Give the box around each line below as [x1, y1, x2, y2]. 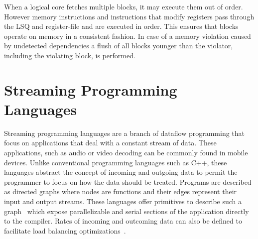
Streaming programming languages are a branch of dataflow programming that [4, 127, 245, 138]
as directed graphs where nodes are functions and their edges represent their [4, 186, 237, 197]
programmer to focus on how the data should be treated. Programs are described [4, 176, 252, 187]
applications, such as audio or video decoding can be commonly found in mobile [4, 147, 248, 158]
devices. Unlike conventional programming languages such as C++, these [4, 157, 227, 167]
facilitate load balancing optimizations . [4, 225, 126, 236]
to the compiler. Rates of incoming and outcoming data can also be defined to [4, 216, 242, 226]
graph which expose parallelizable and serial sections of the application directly [4, 206, 249, 216]
